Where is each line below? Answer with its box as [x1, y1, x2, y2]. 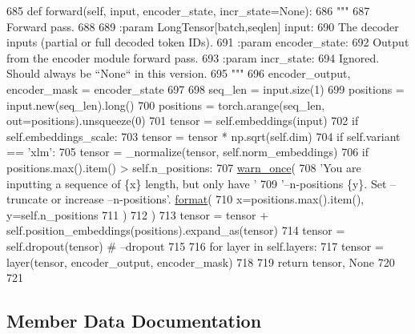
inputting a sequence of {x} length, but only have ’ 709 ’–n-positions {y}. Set [6, 175, 387, 191]
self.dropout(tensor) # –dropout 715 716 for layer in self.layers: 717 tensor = [6, 237, 384, 254]
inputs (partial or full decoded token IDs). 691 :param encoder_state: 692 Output [6, 34, 409, 50]
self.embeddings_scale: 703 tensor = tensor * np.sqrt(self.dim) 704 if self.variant [6, 127, 401, 144]
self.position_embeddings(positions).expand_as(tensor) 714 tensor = [6, 222, 345, 239]
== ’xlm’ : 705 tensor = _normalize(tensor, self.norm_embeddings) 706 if [6, 143, 369, 160]
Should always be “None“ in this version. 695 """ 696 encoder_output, [6, 65, 351, 82]
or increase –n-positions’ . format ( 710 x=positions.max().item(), [51, 191, 365, 207]
